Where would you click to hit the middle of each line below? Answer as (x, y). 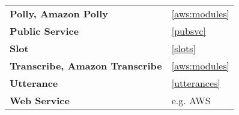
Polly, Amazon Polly (59, 13)
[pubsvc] (189, 31)
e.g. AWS (191, 100)
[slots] (183, 48)
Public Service (44, 31)
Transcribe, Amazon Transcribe (86, 66)
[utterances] (196, 83)
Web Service (40, 100)
